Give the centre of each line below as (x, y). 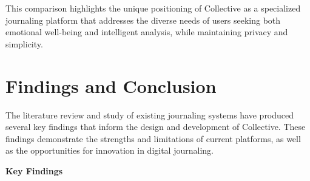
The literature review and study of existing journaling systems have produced (150, 114)
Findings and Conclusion (111, 85)
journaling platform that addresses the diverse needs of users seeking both (143, 20)
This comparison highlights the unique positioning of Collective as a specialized (153, 8)
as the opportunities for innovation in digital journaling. (110, 150)
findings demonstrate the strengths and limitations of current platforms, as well (153, 138)
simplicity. (24, 43)
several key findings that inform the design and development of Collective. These (156, 127)
